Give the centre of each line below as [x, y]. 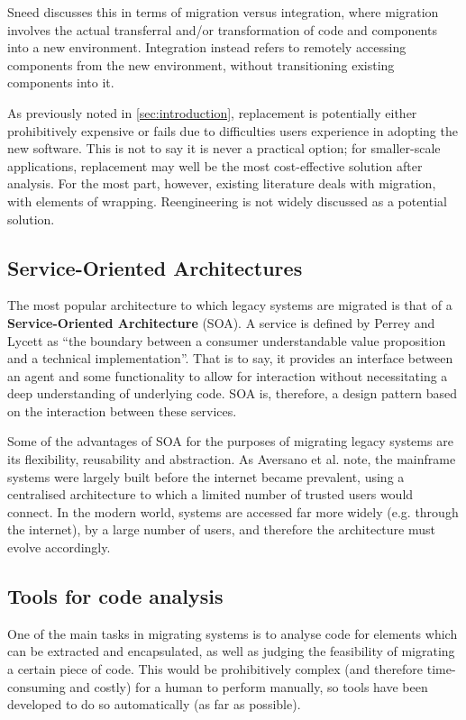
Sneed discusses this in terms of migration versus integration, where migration [223, 12]
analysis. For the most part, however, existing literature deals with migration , [222, 183]
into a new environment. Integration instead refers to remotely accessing [207, 47]
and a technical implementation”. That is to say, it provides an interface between [230, 358]
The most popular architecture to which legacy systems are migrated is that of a [230, 305]
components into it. [61, 82]
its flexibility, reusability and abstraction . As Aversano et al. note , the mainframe [232, 459]
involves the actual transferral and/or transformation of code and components [222, 29]
